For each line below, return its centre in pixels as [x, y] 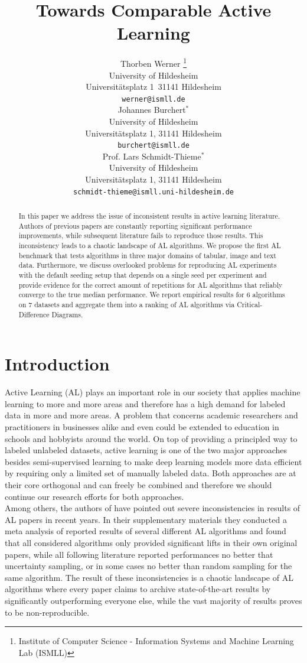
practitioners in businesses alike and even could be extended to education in [142, 427]
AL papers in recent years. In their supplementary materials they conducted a [146, 519]
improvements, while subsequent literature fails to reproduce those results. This [141, 235]
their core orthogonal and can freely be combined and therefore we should [138, 484]
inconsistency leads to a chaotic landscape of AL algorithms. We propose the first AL [150, 246]
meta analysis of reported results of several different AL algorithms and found [146, 531]
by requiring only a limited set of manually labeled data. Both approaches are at [151, 473]
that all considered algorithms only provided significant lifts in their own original [151, 542]
